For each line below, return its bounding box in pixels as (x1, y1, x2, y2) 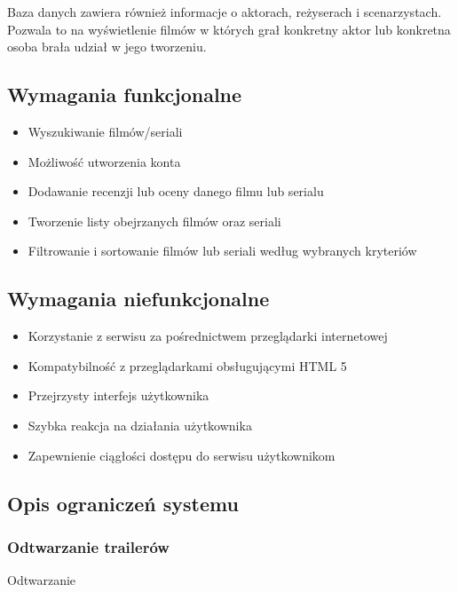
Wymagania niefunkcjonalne (7, 285, 270, 312)
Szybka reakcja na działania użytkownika (28, 415, 252, 434)
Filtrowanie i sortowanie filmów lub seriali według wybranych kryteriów (28, 241, 417, 260)
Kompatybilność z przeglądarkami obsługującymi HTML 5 (28, 356, 347, 375)
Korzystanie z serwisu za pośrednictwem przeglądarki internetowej (28, 327, 388, 345)
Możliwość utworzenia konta (28, 152, 181, 170)
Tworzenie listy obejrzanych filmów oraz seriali (28, 211, 281, 230)
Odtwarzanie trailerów (7, 535, 170, 557)
